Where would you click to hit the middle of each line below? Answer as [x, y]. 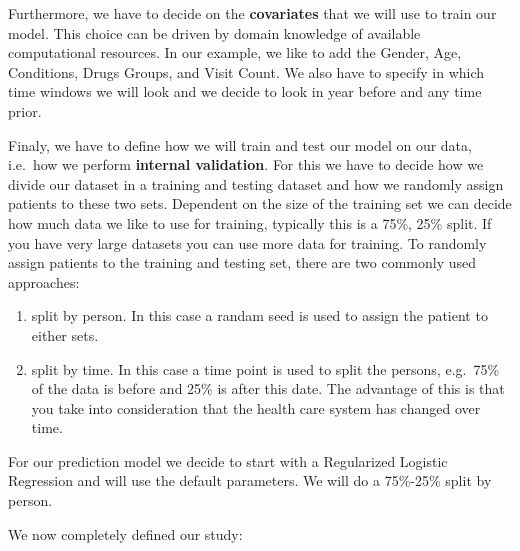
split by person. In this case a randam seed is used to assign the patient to [259, 315]
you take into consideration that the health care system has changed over [256, 407]
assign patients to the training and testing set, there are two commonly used [242, 262]
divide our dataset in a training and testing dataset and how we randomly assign [256, 183]
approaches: [44, 281]
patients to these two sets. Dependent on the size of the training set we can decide [260, 203]
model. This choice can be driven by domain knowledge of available [214, 32]
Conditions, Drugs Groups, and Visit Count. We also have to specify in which [246, 71]
